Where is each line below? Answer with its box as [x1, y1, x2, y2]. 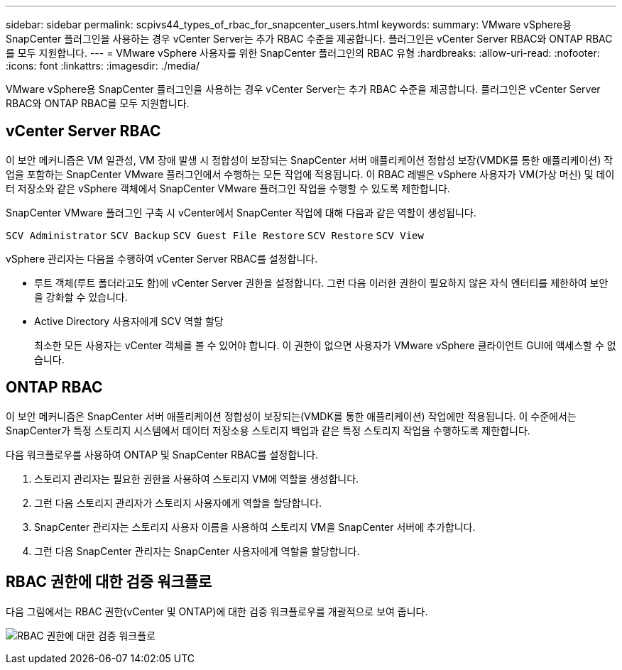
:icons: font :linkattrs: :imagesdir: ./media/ [6, 60, 200, 72]
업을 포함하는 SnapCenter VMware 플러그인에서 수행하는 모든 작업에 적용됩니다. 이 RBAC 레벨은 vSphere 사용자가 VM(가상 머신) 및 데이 [6, 167, 615, 180]
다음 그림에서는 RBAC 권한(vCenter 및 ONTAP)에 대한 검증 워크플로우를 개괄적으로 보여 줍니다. [6, 605, 428, 617]
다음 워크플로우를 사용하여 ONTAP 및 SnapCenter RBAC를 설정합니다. [6, 448, 318, 461]
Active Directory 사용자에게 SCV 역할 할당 [34, 314, 224, 327]
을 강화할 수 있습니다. [34, 290, 128, 303]
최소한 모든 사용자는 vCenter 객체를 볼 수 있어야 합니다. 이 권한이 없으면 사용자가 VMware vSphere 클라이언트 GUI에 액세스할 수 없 [34, 339, 616, 351]
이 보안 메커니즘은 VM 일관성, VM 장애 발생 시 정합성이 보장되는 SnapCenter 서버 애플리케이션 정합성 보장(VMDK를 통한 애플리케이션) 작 [6, 153, 613, 166]
